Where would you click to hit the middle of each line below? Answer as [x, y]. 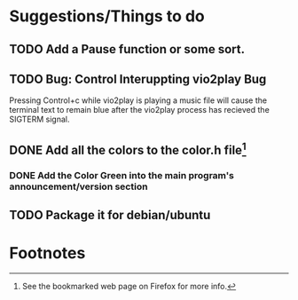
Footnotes [47, 253]
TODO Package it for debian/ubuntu [110, 215]
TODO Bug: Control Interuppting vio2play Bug [138, 79]
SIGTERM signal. [39, 119]
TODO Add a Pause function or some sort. [127, 49]
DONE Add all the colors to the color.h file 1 [128, 148]
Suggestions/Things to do [107, 16]
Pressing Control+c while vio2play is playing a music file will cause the [138, 100]
